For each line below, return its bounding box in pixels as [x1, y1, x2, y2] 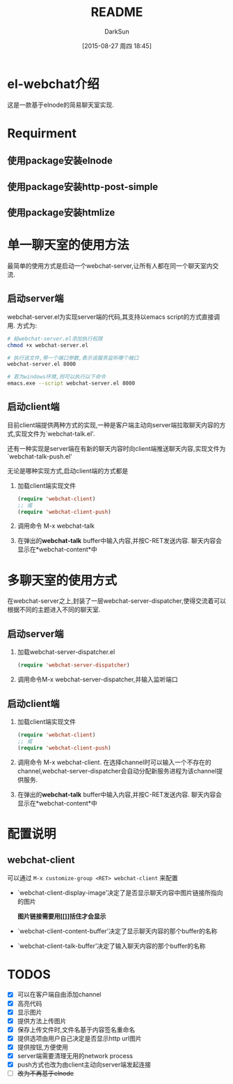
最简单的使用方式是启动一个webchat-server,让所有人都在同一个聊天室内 [7, 261, 214, 269]
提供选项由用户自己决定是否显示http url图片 [17, 1034, 142, 1042]
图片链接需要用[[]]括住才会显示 [17, 912, 106, 920]
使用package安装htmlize [7, 207, 115, 218]
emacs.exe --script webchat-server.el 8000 [7, 380, 136, 387]
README [90, 4, 143, 20]
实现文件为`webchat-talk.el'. [15, 429, 95, 438]
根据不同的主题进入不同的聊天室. [7, 605, 101, 614]
